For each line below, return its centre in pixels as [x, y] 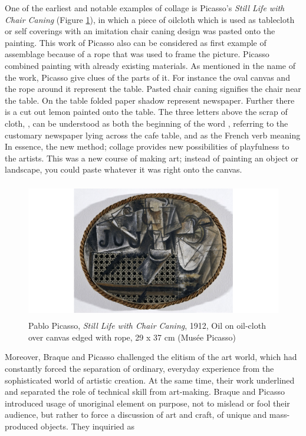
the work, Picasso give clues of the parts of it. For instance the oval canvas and [147, 77]
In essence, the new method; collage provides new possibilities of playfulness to [147, 146]
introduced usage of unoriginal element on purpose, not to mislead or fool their [147, 403]
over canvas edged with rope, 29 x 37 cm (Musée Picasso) [132, 337]
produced [22, 426]
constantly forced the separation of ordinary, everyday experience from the [139, 369]
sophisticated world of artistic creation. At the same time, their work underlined [150, 380]
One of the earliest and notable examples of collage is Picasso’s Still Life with [145, 8]
